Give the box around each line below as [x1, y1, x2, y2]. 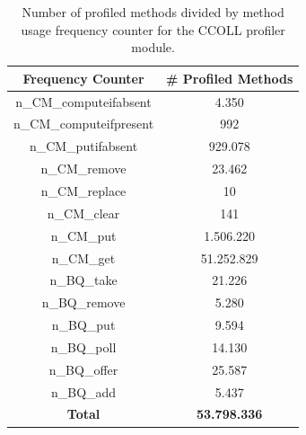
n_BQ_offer [48, 360, 118, 378]
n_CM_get [51, 248, 116, 267]
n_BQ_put [51, 315, 116, 334]
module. [131, 38, 175, 57]
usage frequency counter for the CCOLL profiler [21, 20, 285, 39]
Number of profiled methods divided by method [22, 3, 284, 21]
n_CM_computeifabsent [15, 92, 152, 111]
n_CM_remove [40, 159, 127, 178]
